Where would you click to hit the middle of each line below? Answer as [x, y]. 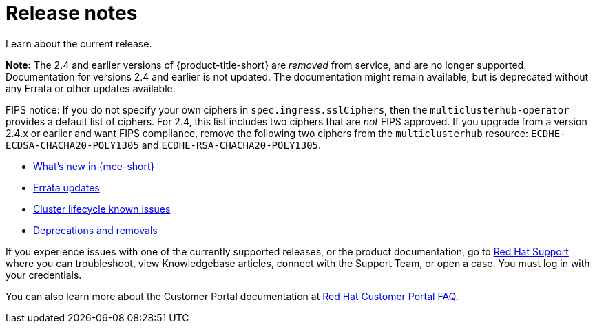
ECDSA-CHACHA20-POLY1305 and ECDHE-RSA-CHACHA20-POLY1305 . [164, 145]
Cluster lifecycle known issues [102, 209]
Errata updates [66, 187]
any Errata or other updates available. [91, 88]
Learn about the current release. [79, 43]
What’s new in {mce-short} [94, 166]
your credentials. [44, 275]
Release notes [72, 13]
